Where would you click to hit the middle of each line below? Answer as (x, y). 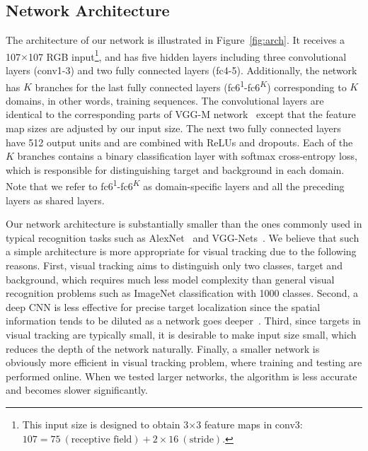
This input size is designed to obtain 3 (105, 424)
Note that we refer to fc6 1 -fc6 (69, 185)
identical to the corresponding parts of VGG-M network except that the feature (181, 114)
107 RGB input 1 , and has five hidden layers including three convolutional (187, 55)
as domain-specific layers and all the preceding (244, 186)
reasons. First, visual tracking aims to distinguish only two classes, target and (174, 265)
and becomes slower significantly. (77, 390)
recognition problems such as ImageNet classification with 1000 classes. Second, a (182, 293)
